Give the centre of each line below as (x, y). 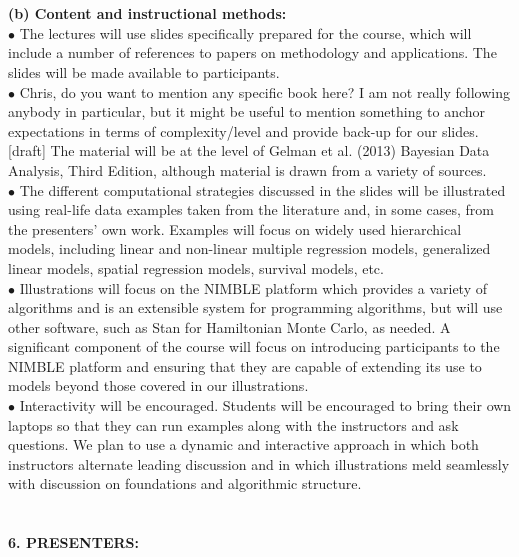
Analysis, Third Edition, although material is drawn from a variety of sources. (247, 169)
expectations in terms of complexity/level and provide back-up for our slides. (243, 130)
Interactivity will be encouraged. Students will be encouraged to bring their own (265, 405)
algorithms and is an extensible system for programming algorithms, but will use (255, 307)
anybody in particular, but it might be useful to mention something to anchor (247, 111)
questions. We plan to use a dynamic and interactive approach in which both (243, 444)
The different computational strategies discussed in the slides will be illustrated (262, 189)
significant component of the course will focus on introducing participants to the (254, 346)
